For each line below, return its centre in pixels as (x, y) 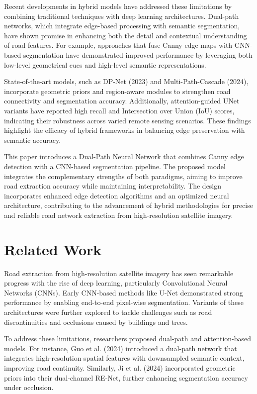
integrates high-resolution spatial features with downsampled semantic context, (124, 358)
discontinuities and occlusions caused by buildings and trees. (96, 322)
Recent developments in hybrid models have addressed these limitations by (118, 6)
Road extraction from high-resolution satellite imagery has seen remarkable (119, 273)
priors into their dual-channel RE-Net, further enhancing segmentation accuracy (126, 377)
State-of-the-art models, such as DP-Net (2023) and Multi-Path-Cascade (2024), (126, 81)
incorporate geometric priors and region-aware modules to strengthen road (117, 91)
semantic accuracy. (33, 140)
